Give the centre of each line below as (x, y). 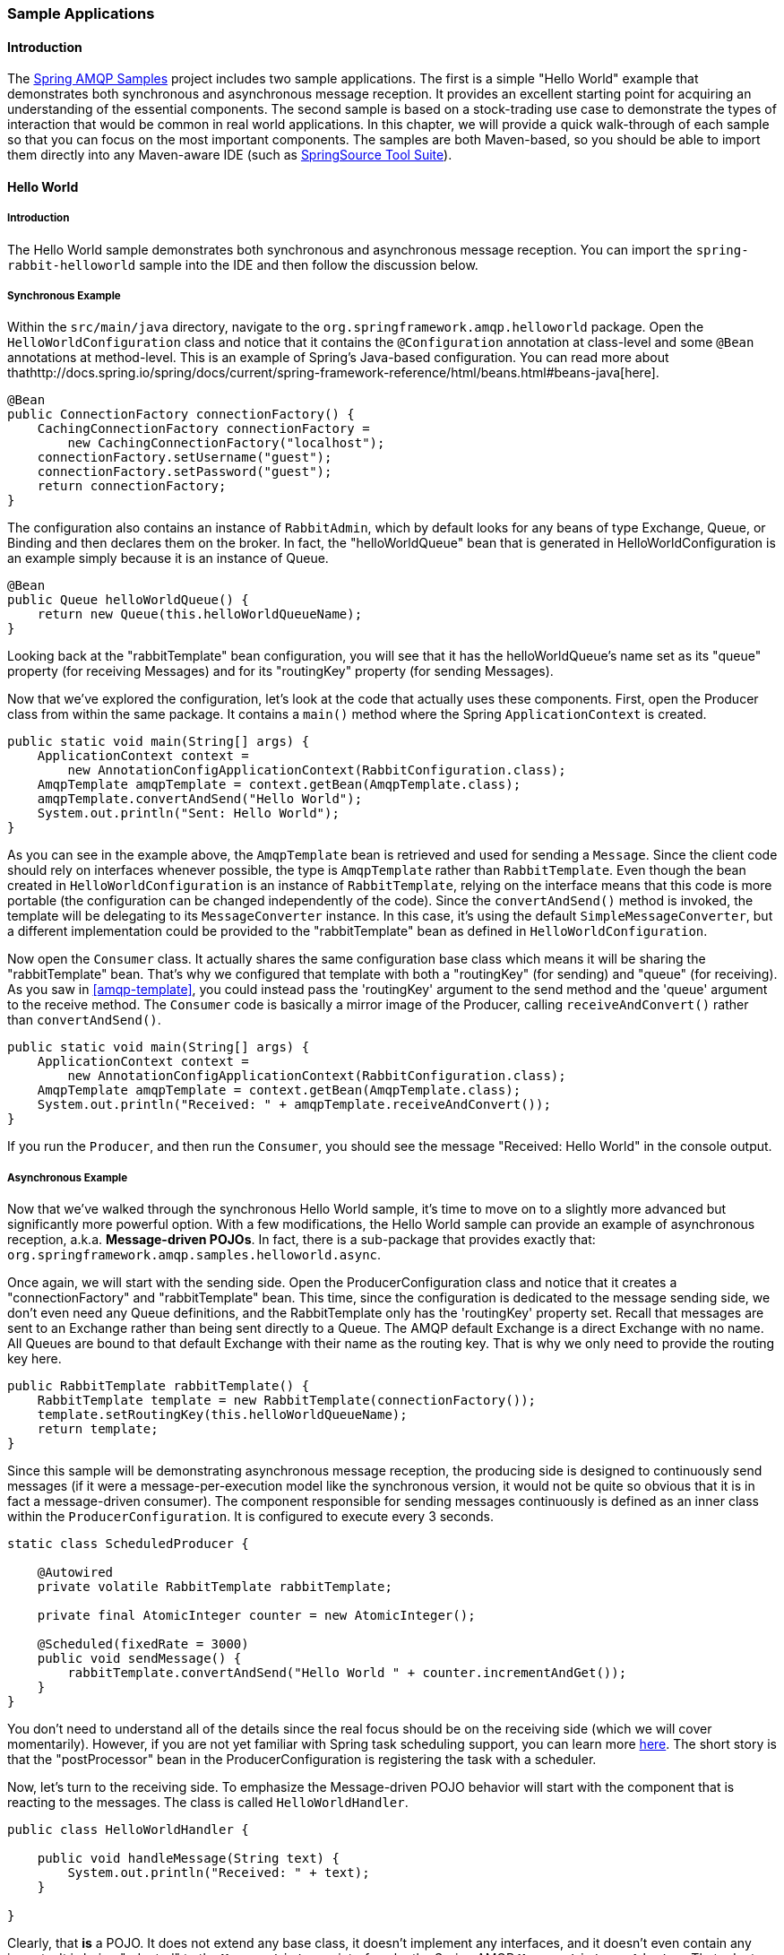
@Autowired (75, 1573)
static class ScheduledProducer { (128, 1544)
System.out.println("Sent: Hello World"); (188, 813)
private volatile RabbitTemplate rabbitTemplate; (215, 1587)
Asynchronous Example (68, 1177)
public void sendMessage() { (139, 1659)
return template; (98, 1429)
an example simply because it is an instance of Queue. (168, 558)
